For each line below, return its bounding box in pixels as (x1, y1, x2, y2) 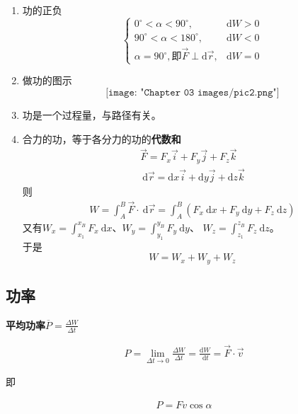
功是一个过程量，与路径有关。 (22, 108, 161, 122)
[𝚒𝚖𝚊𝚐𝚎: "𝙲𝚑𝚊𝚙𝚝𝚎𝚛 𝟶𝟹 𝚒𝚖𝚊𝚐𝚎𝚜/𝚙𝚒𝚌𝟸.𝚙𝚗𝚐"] (105, 88, 280, 98)
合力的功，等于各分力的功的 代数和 (22, 131, 181, 146)
